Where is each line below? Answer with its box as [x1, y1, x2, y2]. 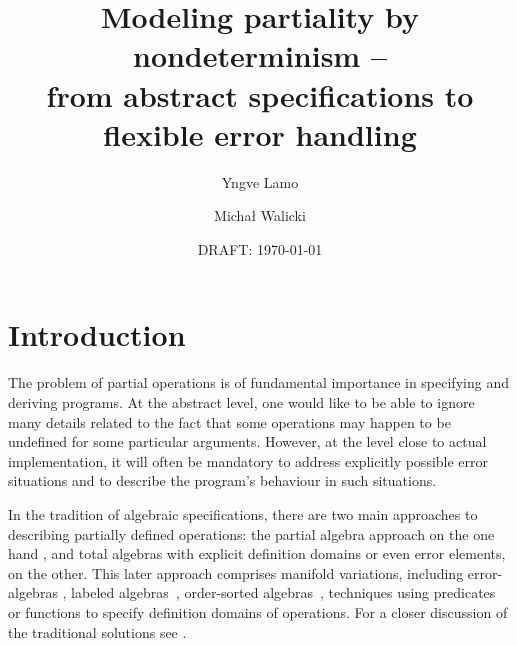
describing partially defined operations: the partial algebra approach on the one [8, 523, 495, 544]
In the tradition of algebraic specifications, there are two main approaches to [8, 503, 478, 524]
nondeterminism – [132, 35, 388, 76]
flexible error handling [103, 113, 417, 154]
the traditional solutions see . [8, 621, 187, 642]
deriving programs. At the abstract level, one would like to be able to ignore [8, 392, 475, 412]
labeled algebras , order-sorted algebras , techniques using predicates [71, 582, 496, 603]
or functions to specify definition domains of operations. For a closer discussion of [8, 601, 508, 622]
